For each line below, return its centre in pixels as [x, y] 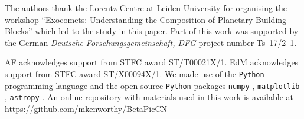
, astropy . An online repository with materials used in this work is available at [149, 97]
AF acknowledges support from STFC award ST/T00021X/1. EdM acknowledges [152, 62]
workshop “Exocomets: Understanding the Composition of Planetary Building [146, 19]
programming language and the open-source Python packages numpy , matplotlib [152, 85]
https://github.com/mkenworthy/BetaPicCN [86, 108]
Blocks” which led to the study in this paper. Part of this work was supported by [152, 31]
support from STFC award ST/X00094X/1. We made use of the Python [135, 73]
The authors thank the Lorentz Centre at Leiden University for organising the [146, 8]
